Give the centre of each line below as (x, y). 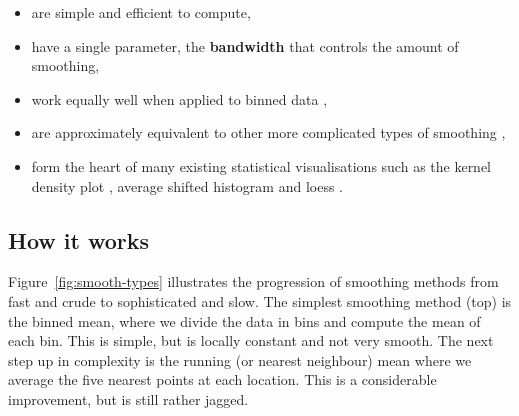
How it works (79, 239)
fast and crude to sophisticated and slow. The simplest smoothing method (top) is (260, 300)
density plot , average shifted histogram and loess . (187, 185)
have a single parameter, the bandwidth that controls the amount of (245, 45)
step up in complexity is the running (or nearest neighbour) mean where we (240, 359)
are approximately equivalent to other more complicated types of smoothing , (268, 132)
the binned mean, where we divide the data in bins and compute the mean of (244, 320)
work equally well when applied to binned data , (179, 98)
